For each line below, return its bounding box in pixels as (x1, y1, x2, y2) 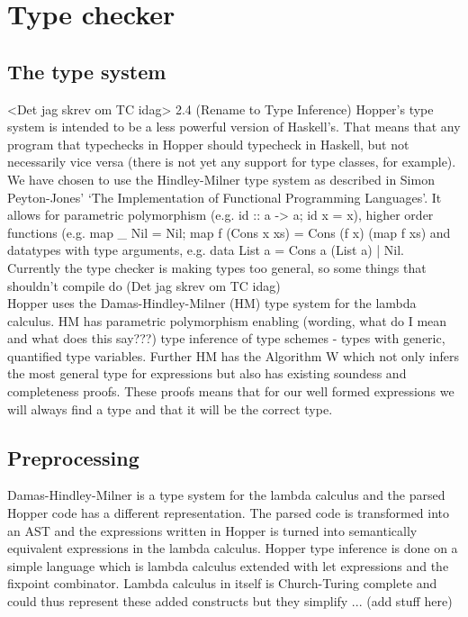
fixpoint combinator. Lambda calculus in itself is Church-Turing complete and (7, 574, 437, 593)
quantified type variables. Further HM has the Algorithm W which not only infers (7, 346, 459, 365)
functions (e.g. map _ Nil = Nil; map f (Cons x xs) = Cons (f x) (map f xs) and (7, 222, 451, 241)
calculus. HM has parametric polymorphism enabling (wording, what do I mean (7, 311, 447, 330)
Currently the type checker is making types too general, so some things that (7, 258, 427, 277)
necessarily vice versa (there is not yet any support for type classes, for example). (7, 152, 456, 171)
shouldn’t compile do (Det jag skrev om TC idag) (7, 276, 281, 295)
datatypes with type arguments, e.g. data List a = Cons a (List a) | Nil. (7, 240, 405, 259)
